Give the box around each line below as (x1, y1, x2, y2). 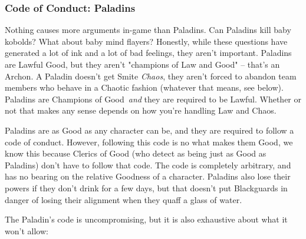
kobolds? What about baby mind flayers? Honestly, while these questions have (5, 35, 288, 47)
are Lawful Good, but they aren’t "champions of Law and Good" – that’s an (5, 58, 280, 70)
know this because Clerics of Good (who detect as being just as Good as (5, 147, 266, 160)
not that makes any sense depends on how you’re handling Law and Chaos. (5, 104, 277, 117)
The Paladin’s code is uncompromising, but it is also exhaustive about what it (5, 213, 288, 225)
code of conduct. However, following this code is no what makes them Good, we (5, 135, 293, 148)
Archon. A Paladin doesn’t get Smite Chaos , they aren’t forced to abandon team (5, 69, 297, 82)
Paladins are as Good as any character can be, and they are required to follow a (5, 124, 294, 136)
